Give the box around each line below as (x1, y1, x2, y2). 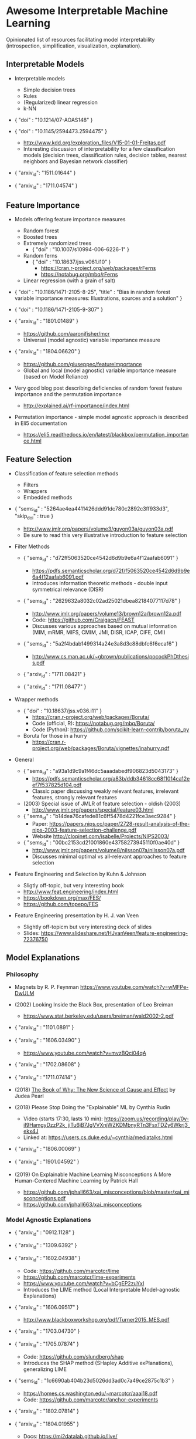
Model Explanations (6, 952, 80, 962)
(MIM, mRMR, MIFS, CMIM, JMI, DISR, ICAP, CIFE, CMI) (32, 629, 166, 636)
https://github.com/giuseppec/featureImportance (23, 360, 142, 367)
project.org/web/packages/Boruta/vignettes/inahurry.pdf (32, 745, 170, 752)
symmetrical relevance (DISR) (32, 586, 104, 593)
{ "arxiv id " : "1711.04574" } (14, 182, 78, 190)
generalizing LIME (23, 1366, 67, 1373)
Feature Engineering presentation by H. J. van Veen (14, 911, 139, 919)
